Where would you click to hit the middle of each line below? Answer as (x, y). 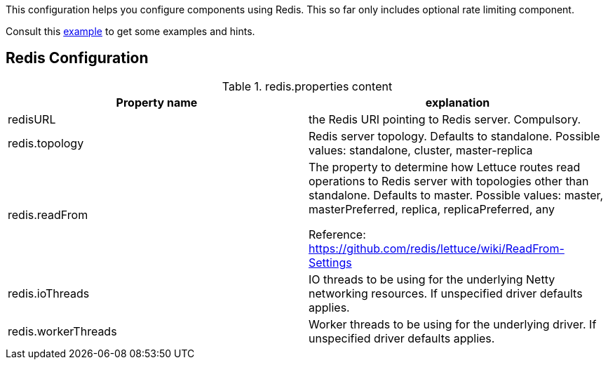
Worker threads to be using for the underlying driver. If (453, 324)
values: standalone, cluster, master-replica (421, 150)
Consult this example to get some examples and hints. (130, 31)
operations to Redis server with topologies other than (449, 181)
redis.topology (46, 143)
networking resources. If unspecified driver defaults (446, 293)
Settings (330, 262)
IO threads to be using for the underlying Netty (432, 279)
